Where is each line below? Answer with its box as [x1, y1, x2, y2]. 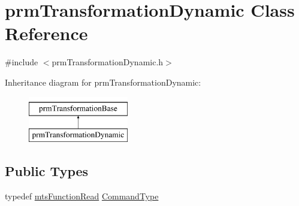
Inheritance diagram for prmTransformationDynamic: [5, 75, 201, 88]
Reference [5, 21, 88, 46]
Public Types [5, 162, 89, 180]
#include [5, 56, 38, 68]
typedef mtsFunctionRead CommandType [5, 189, 159, 202]
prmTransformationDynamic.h [52, 56, 164, 68]
